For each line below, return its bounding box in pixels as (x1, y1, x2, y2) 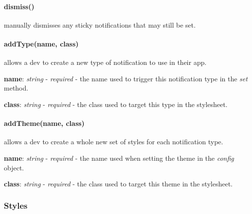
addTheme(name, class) (4, 118, 85, 128)
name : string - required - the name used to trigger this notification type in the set (4, 73, 248, 83)
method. (4, 83, 29, 93)
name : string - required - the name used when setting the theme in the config (4, 153, 234, 163)
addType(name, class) (4, 38, 79, 48)
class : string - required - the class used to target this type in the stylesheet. (4, 99, 228, 109)
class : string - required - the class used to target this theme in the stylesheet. (4, 179, 233, 189)
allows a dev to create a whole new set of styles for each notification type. (4, 137, 223, 147)
